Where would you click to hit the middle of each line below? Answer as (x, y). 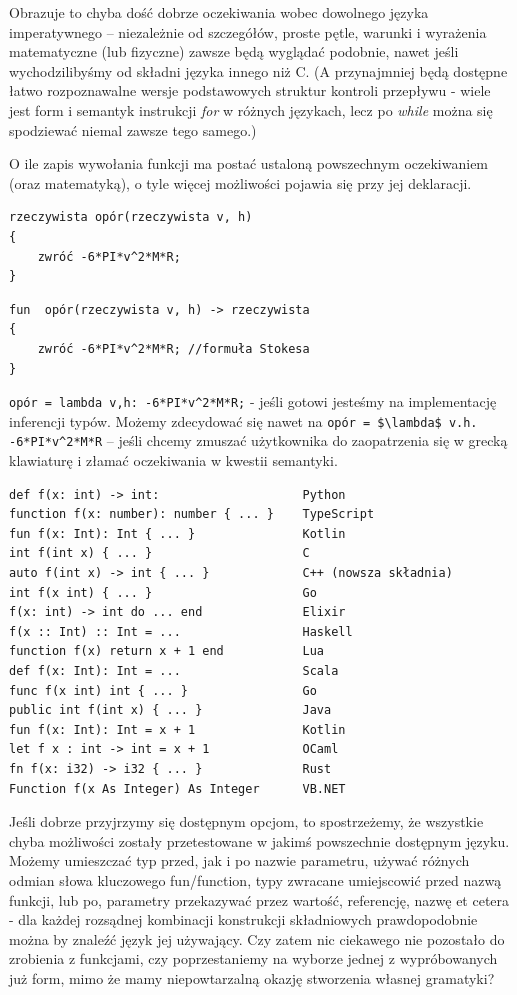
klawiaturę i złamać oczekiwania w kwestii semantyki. (173, 460)
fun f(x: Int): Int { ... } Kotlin (177, 533)
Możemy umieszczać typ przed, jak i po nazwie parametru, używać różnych (239, 860)
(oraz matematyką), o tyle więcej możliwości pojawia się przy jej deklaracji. (240, 182)
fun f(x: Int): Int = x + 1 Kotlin (177, 729)
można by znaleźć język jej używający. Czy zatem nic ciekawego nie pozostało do (257, 938)
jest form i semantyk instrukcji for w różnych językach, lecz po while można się (251, 109)
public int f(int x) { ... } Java (170, 710)
